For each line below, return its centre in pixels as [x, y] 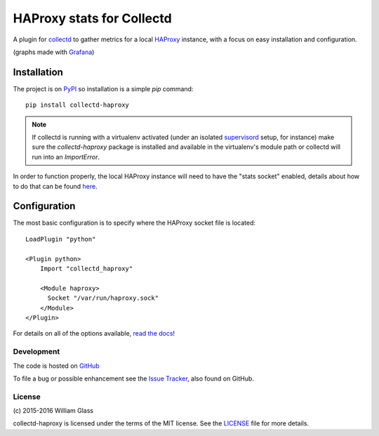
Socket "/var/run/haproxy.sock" [103, 298]
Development [36, 352]
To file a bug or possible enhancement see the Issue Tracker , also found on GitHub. [133, 378]
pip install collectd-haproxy [78, 105]
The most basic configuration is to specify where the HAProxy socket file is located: [134, 223]
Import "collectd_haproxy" [86, 269]
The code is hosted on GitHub [56, 366]
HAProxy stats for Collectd [92, 18]
